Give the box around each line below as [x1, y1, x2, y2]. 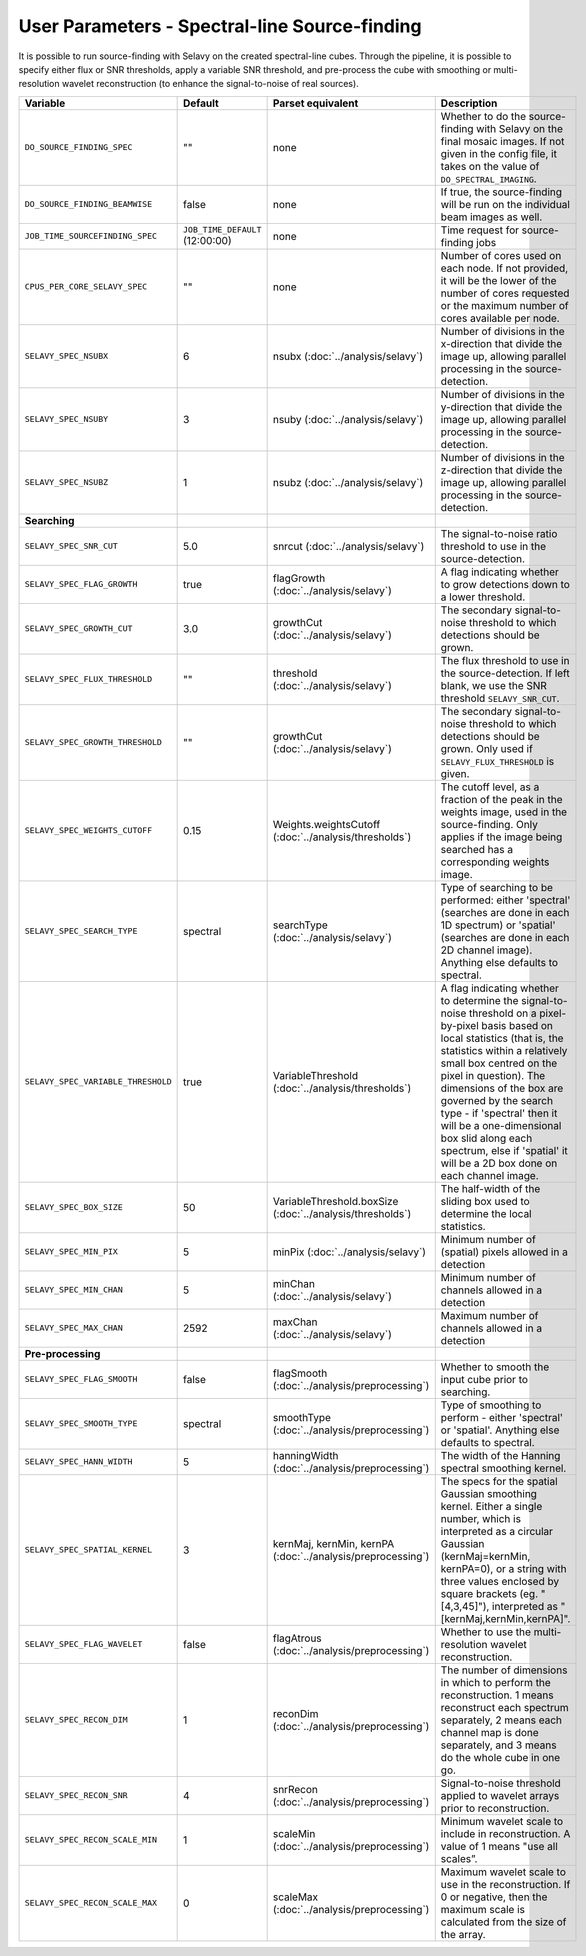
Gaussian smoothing [440, 1486, 537, 1500]
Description [440, 96, 498, 110]
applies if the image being [440, 830, 563, 844]
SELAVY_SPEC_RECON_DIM [24, 1715, 129, 1725]
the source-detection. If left [440, 666, 570, 680]
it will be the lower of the [440, 273, 557, 287]
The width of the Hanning [440, 1448, 561, 1462]
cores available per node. [440, 311, 560, 325]
